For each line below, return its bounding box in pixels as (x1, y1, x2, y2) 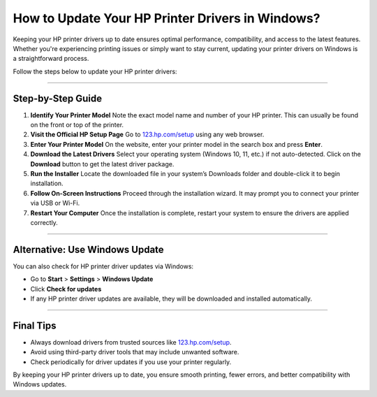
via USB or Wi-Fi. (30, 199, 80, 208)
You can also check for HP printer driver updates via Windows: (13, 262, 194, 270)
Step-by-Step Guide (13, 92, 103, 104)
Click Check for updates (30, 284, 102, 293)
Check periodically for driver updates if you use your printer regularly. (30, 357, 232, 366)
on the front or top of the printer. (30, 121, 124, 129)
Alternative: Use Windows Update (13, 243, 164, 255)
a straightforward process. (13, 55, 89, 63)
